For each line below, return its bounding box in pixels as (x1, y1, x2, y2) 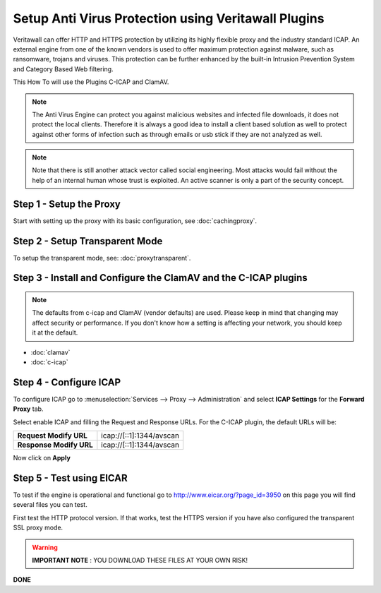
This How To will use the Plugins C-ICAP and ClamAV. (13, 78, 169, 86)
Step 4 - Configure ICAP (13, 376, 121, 388)
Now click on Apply (13, 454, 71, 462)
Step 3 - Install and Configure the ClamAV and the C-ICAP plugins (13, 272, 308, 284)
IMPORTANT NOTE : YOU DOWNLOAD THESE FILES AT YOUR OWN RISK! (32, 556, 248, 564)
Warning (32, 543, 58, 551)
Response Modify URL (17, 440, 93, 450)
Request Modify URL (17, 431, 87, 441)
